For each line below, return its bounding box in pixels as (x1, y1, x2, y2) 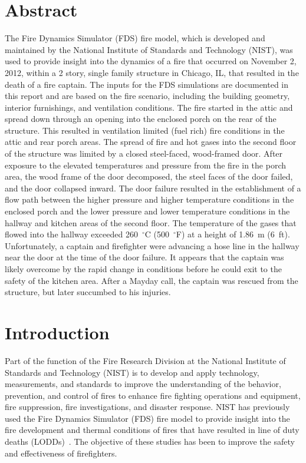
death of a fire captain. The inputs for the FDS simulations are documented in (5, 78, 289, 90)
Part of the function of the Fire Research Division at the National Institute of (5, 354, 286, 366)
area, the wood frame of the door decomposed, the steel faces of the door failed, (5, 170, 293, 183)
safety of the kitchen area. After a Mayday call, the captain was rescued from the (5, 274, 298, 286)
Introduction (5, 320, 110, 344)
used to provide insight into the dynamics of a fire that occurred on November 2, (5, 55, 297, 67)
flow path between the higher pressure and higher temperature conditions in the (5, 193, 294, 206)
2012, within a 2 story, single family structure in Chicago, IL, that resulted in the (5, 66, 299, 78)
